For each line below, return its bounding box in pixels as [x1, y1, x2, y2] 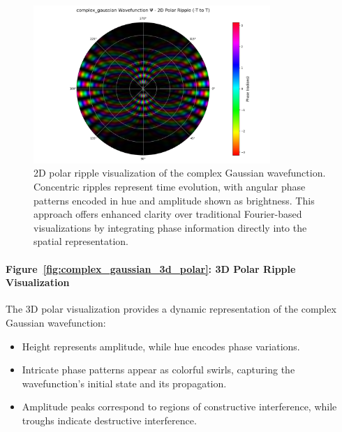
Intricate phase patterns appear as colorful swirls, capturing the [22, 362, 295, 377]
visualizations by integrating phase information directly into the [34, 220, 307, 234]
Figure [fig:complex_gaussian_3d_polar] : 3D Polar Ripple [6, 261, 296, 276]
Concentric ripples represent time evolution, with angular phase [34, 179, 306, 194]
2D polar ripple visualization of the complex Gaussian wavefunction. [34, 165, 326, 180]
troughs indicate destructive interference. [22, 413, 197, 427]
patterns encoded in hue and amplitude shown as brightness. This [34, 193, 315, 207]
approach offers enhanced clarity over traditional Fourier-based [34, 207, 302, 221]
